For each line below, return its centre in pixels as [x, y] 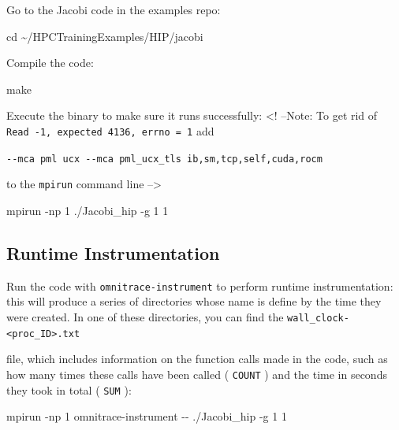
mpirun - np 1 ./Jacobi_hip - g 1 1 [88, 210]
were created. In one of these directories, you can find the [145, 316]
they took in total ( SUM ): [69, 389]
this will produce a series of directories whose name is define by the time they [194, 301]
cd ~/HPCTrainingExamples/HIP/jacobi [105, 36]
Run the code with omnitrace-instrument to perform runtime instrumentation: [200, 285]
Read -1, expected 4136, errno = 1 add [110, 130]
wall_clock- [318, 318]
